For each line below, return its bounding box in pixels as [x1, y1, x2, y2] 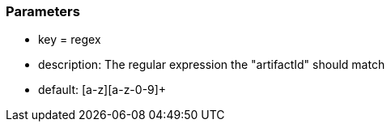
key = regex [38, 32, 101, 47]
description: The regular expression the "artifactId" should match [38, 58, 385, 72]
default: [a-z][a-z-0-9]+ [38, 83, 167, 97]
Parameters [6, 3, 80, 19]
